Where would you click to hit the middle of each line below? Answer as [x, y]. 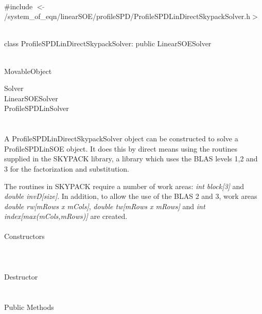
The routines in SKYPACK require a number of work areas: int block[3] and [124, 186]
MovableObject [28, 71]
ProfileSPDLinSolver [37, 108]
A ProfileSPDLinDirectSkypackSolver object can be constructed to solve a [121, 138]
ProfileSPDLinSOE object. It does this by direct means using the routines [121, 148]
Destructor [21, 276]
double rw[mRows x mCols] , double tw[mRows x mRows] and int [105, 206]
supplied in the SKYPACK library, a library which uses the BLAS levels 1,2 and [131, 159]
